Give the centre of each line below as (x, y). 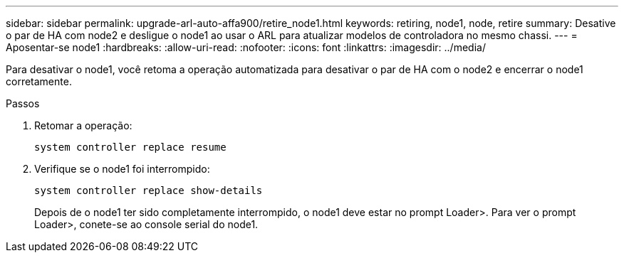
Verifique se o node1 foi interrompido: (122, 169)
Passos (23, 103)
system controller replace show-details (149, 190)
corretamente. (39, 81)
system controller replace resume (130, 147)
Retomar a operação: (83, 125)
